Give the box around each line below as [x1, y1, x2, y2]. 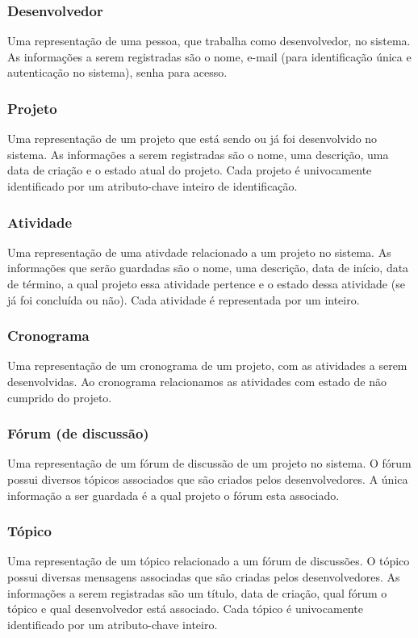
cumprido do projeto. [7, 388, 112, 405]
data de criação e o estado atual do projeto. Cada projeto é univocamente [7, 162, 372, 178]
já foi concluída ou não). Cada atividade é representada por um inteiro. [7, 291, 360, 308]
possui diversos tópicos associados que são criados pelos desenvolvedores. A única [7, 471, 408, 487]
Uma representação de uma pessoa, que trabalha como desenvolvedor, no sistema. [7, 32, 411, 49]
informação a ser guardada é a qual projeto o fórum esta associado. [7, 486, 340, 503]
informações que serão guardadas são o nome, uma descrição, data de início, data [7, 259, 409, 276]
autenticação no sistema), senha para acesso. [7, 64, 228, 81]
